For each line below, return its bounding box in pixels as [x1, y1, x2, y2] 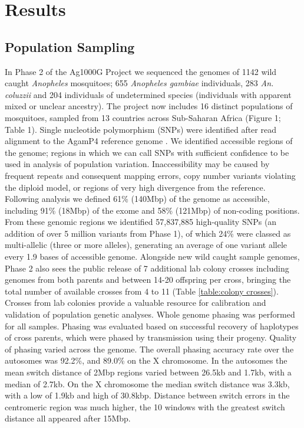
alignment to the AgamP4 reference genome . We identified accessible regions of [5, 135, 293, 147]
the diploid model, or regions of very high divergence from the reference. [5, 181, 266, 193]
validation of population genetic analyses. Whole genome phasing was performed [5, 308, 295, 321]
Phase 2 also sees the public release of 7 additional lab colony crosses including [5, 262, 289, 274]
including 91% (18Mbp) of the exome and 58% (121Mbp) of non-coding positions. [5, 204, 300, 216]
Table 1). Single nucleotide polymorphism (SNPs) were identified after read [5, 123, 276, 135]
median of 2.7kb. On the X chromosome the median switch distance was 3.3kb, [5, 377, 290, 390]
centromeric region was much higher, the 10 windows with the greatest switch [5, 400, 285, 413]
